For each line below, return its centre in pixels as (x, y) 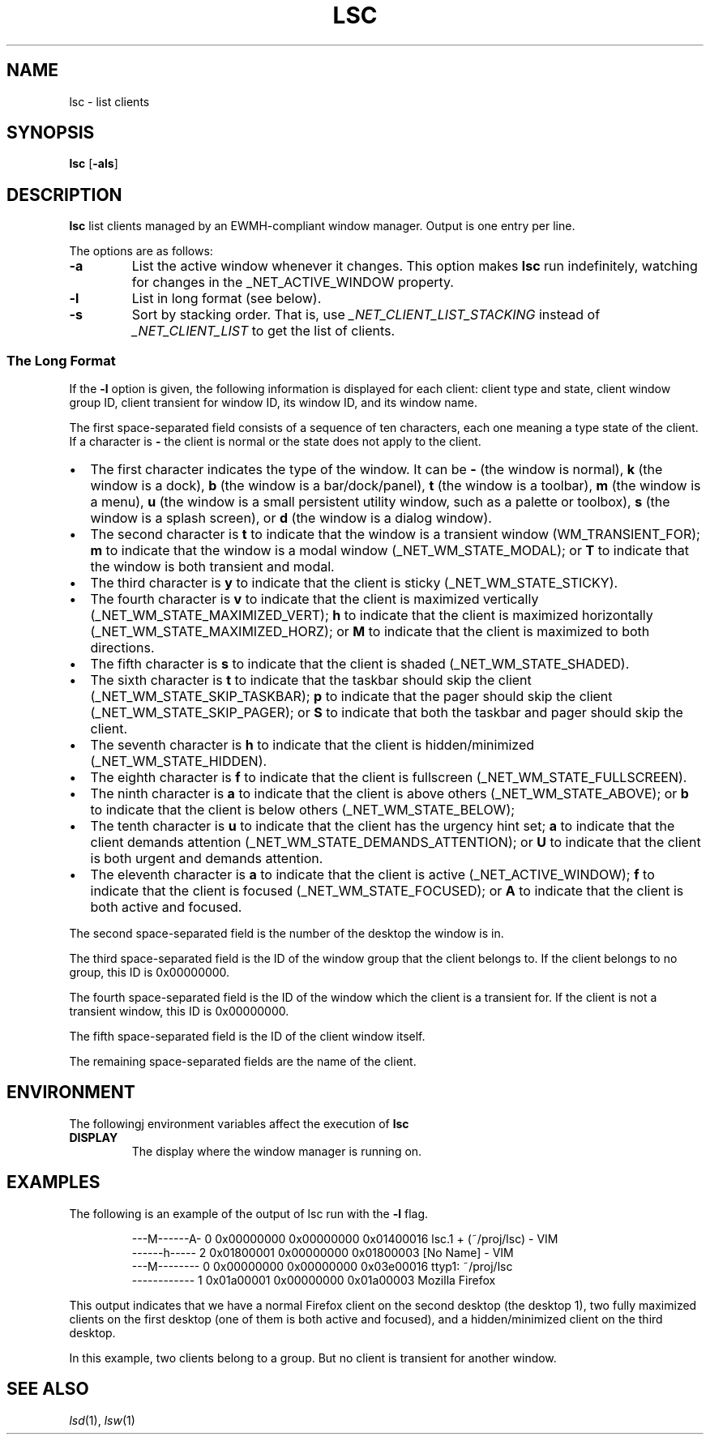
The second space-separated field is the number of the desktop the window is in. (287, 934)
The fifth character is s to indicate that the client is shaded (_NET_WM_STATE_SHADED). (360, 664)
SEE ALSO (48, 1389)
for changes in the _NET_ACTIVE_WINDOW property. (293, 282)
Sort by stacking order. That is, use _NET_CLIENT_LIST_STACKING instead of (366, 315)
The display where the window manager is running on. (277, 1151)
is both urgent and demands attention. (207, 859)
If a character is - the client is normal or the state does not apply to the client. (275, 442)
